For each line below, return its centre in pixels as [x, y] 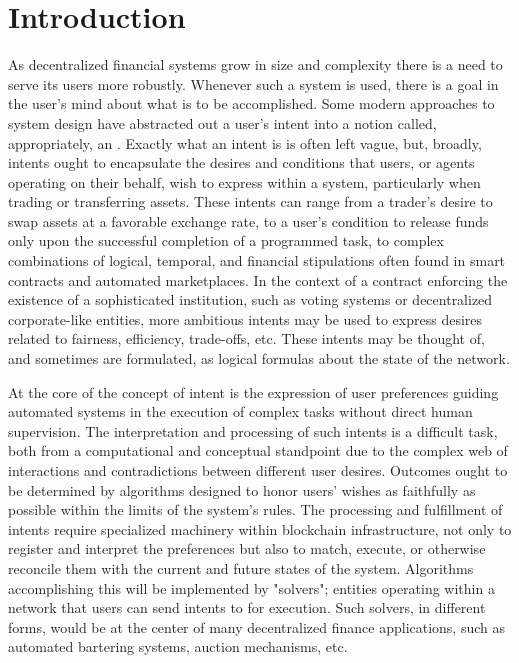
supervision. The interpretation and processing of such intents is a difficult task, [253, 430]
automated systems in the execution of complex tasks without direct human [240, 411]
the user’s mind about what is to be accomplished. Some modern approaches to [251, 103]
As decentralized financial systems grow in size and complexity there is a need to [255, 64]
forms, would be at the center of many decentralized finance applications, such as [257, 626]
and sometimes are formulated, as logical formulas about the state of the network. [259, 358]
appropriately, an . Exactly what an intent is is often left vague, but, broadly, [245, 142]
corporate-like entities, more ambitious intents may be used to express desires [245, 318]
